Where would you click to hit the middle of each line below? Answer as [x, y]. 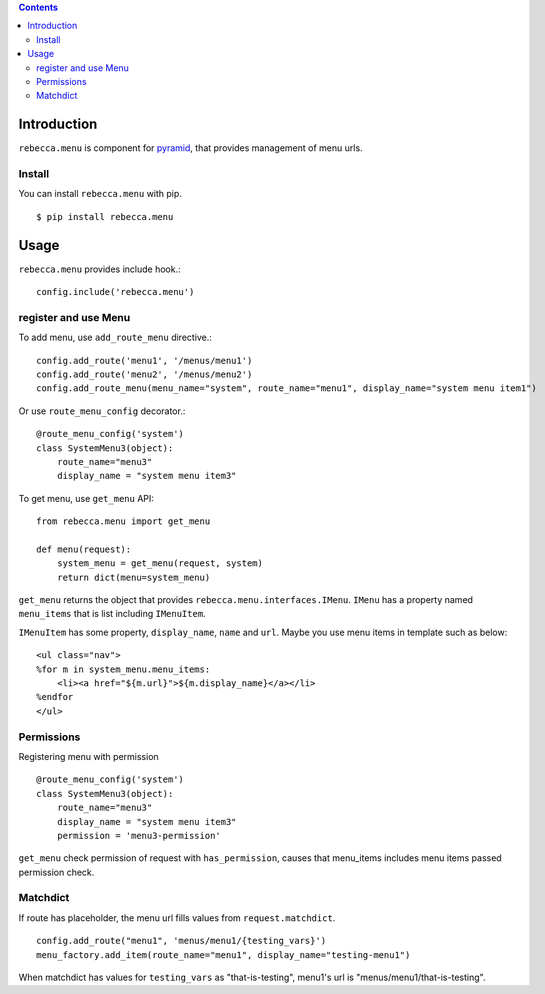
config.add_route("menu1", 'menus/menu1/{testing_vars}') [181, 941]
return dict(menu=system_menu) [133, 577]
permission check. [56, 872]
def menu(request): [84, 549]
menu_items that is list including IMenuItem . [112, 614]
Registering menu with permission [88, 756]
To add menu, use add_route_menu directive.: [115, 337]
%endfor [55, 697]
